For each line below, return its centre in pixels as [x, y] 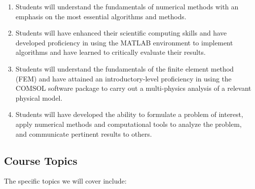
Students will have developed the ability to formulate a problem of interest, [129, 114]
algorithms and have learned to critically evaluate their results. [110, 52]
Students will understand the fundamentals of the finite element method [125, 68]
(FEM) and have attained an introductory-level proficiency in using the [124, 78]
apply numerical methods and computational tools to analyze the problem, [128, 124]
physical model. [39, 97]
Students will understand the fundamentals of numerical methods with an [127, 6]
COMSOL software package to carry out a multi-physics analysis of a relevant [133, 88]
